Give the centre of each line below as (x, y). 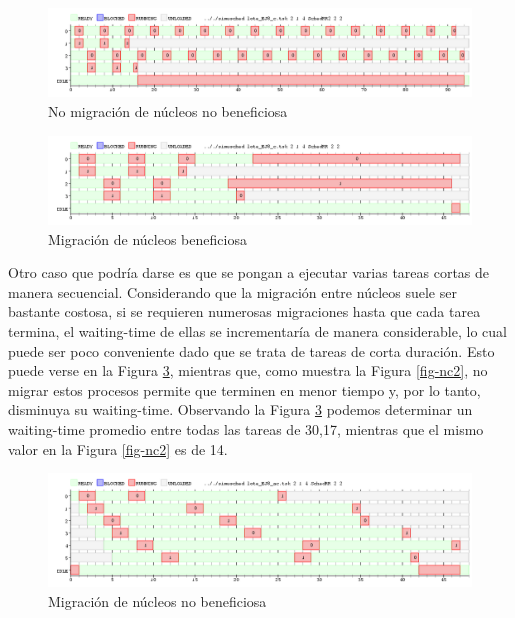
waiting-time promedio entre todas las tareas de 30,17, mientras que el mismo (246, 429)
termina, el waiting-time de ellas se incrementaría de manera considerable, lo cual (257, 331)
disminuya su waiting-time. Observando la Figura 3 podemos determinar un (240, 409)
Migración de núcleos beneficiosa (147, 238)
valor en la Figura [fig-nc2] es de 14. (118, 448)
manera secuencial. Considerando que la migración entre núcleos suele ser (232, 291)
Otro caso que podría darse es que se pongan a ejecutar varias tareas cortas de (249, 272)
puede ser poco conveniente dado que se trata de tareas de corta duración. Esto (251, 350)
